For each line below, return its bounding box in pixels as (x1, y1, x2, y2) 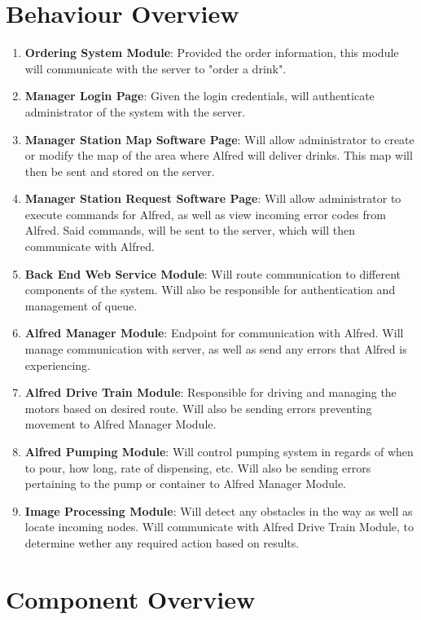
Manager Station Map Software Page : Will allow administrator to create (24, 130, 414, 147)
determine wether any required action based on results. (24, 534, 300, 551)
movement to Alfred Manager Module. (24, 416, 217, 433)
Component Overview (6, 582, 256, 615)
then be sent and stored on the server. (24, 162, 215, 179)
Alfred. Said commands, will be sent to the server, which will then (24, 222, 355, 239)
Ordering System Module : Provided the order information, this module (24, 44, 399, 61)
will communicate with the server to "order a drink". (24, 59, 287, 77)
